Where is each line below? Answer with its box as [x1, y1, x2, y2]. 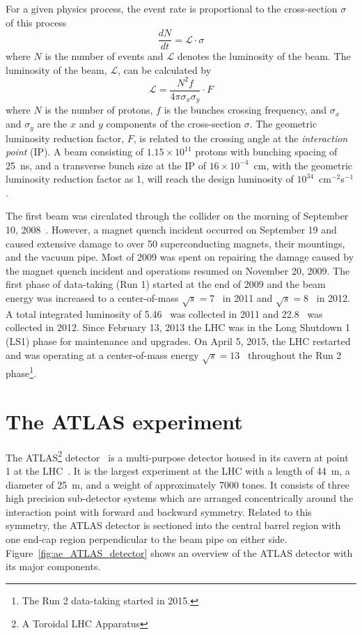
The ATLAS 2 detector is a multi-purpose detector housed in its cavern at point [6, 447, 349, 464]
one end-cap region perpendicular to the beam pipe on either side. [6, 531, 288, 546]
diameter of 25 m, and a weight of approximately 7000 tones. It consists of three [6, 477, 349, 491]
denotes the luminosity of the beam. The [177, 49, 351, 63]
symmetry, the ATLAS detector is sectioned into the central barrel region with [6, 518, 341, 533]
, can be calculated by [117, 62, 212, 77]
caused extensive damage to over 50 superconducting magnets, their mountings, [6, 236, 345, 250]
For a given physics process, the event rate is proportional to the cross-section [6, 1, 338, 15]
